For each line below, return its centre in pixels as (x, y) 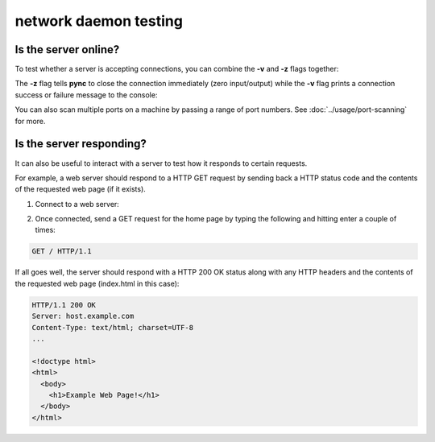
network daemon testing (99, 21)
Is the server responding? (81, 144)
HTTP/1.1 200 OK (64, 305)
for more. (30, 121)
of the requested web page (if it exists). (81, 189)
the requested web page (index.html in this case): (97, 283)
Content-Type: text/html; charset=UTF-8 (112, 327)
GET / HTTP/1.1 (62, 251)
